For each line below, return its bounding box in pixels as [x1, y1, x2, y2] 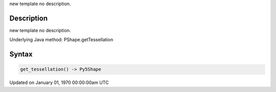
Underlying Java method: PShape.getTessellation [9, 37, 113, 43]
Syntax [9, 50, 33, 58]
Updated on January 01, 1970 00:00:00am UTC [9, 79, 109, 86]
